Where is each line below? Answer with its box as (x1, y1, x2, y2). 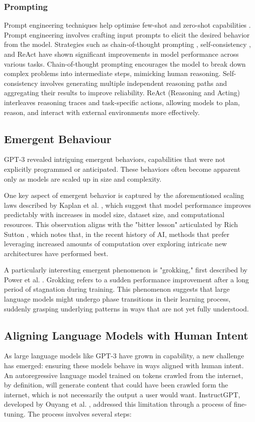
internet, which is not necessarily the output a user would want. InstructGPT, (4, 389, 240, 399)
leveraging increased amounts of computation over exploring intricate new (4, 238, 227, 249)
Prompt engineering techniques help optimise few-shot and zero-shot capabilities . (4, 20, 251, 30)
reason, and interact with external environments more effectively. (4, 107, 200, 117)
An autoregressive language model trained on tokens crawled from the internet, (4, 370, 243, 380)
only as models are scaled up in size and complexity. (4, 173, 162, 184)
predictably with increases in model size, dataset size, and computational (4, 209, 224, 220)
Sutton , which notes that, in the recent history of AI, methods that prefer (4, 229, 229, 239)
